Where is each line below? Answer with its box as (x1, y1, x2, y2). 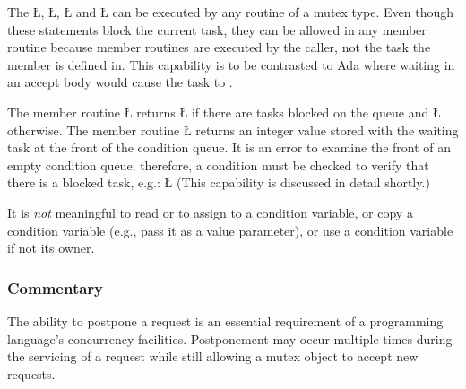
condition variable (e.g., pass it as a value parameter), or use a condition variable (7, 220, 453, 239)
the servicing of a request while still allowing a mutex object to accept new (7, 347, 419, 366)
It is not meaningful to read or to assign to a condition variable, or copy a (7, 203, 413, 221)
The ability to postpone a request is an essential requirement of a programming (7, 311, 444, 330)
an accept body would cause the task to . (7, 73, 233, 91)
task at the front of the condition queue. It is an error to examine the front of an (7, 138, 452, 157)
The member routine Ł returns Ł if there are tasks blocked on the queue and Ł (7, 102, 441, 121)
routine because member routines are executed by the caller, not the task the (7, 38, 431, 56)
